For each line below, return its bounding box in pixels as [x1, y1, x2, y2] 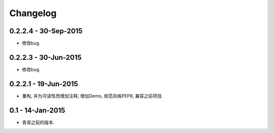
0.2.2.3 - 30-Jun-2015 [9, 53, 82, 61]
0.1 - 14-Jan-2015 [9, 106, 66, 114]
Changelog [9, 8, 57, 19]
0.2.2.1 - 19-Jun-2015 [9, 80, 78, 88]
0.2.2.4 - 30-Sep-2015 [9, 27, 83, 35]
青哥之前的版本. [22, 119, 55, 125]
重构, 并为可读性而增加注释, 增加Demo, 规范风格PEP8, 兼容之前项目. [22, 93, 163, 99]
